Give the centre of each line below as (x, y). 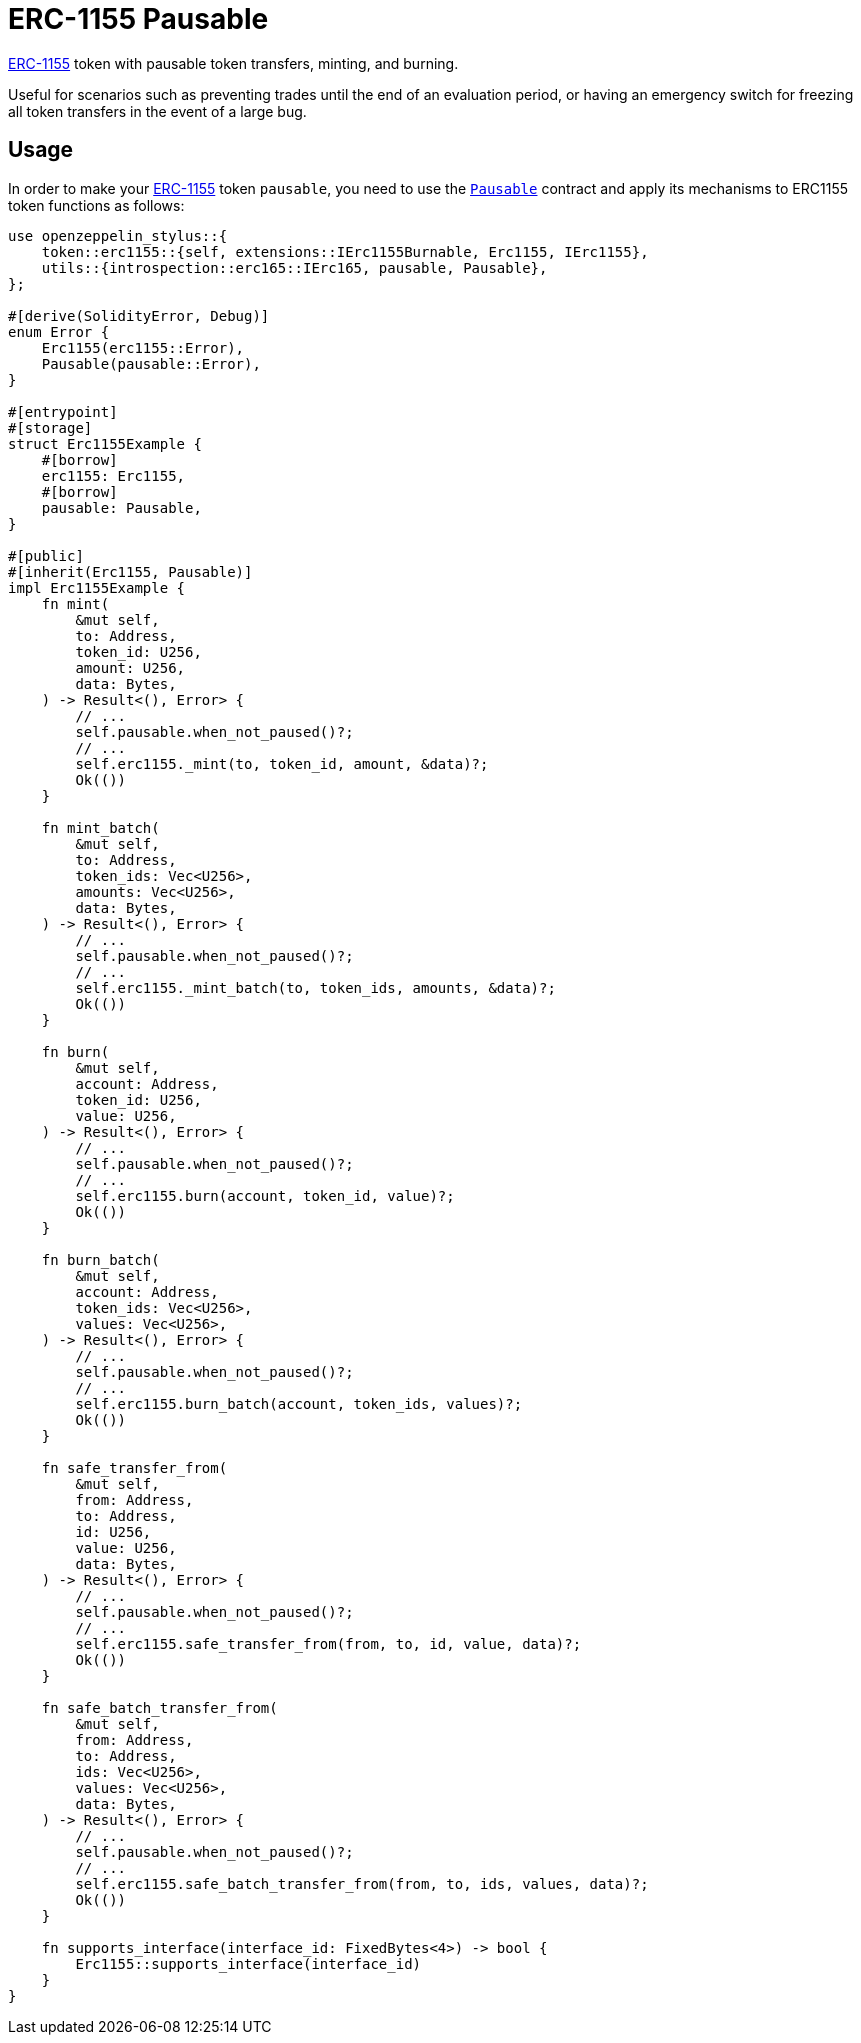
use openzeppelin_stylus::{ (118, 235)
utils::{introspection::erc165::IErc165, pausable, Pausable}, (294, 267)
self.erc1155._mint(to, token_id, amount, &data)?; (282, 763)
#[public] (46, 555)
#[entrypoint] (63, 411)
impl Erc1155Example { (97, 587)
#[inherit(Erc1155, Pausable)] (130, 571)
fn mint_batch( (100, 827)
